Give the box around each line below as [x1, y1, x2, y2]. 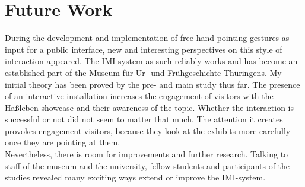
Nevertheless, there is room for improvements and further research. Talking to [5, 148, 288, 160]
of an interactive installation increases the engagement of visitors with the [5, 90, 274, 102]
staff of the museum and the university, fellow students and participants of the [5, 159, 290, 172]
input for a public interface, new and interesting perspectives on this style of [5, 43, 282, 55]
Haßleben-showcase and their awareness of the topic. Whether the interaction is [5, 101, 294, 113]
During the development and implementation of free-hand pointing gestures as [5, 31, 290, 44]
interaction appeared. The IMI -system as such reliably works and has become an [5, 55, 298, 67]
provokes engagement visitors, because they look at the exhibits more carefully [5, 124, 291, 137]
